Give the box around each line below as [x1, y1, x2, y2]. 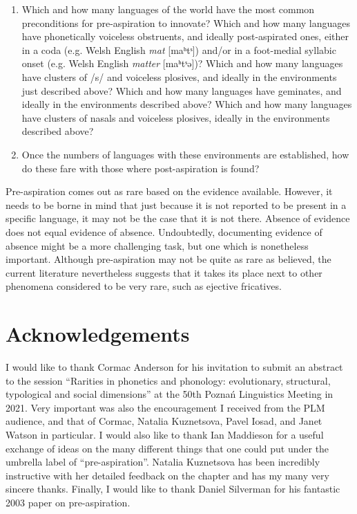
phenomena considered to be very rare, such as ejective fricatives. [6, 279, 282, 293]
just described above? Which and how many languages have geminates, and [21, 83, 342, 98]
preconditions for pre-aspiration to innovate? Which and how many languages [21, 15, 351, 30]
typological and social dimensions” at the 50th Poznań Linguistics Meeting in [6, 387, 334, 401]
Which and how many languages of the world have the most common [21, 2, 315, 16]
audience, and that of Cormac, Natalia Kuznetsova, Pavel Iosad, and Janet [6, 414, 322, 428]
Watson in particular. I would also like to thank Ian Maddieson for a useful [6, 427, 324, 441]
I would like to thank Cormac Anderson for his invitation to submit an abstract [6, 360, 343, 374]
